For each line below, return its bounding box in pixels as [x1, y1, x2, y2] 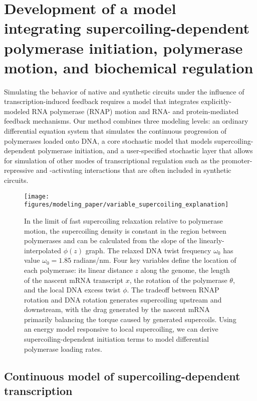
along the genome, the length [140, 264, 230, 275]
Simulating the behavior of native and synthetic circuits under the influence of [4, 86, 244, 96]
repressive [4, 165, 34, 175]
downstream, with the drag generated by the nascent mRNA [24, 304, 210, 315]
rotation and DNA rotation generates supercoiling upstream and [24, 294, 222, 305]
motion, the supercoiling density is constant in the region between [24, 225, 226, 236]
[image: [24, 192, 50, 200]
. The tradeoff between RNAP [127, 284, 219, 295]
